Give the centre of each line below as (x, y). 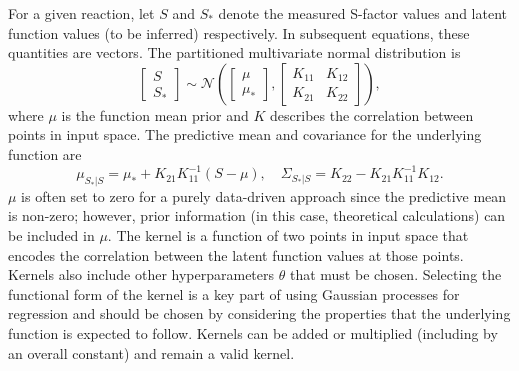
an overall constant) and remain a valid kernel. (151, 352)
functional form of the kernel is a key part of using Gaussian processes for (234, 293)
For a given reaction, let (81, 13)
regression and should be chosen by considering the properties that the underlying (259, 313)
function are (45, 153)
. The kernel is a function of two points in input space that (288, 235)
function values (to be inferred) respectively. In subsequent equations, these (239, 32)
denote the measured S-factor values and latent (362, 13)
